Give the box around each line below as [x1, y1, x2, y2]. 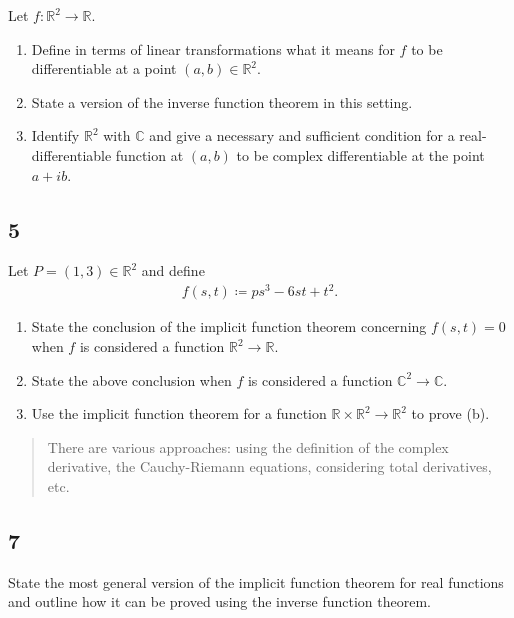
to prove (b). [411, 403, 490, 424]
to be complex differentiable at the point [236, 144, 485, 165]
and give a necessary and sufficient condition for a [149, 125, 455, 146]
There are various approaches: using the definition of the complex [47, 436, 449, 457]
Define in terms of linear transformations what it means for [31, 38, 395, 59]
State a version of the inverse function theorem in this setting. [31, 91, 413, 112]
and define [141, 260, 205, 281]
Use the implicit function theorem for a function [31, 403, 327, 424]
